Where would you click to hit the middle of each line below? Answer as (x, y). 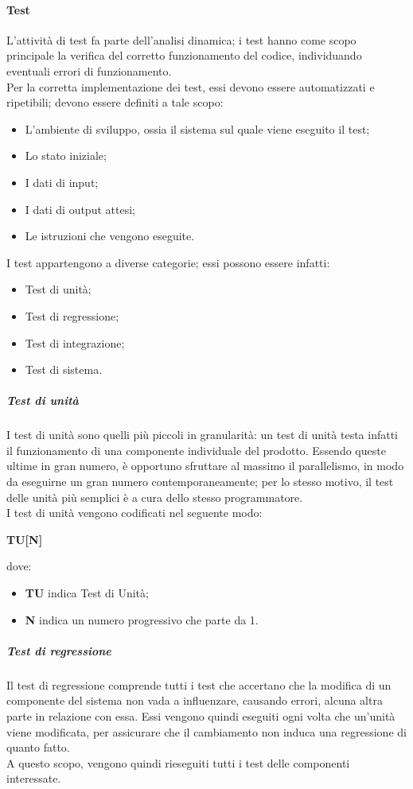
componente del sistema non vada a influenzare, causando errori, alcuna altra (195, 700)
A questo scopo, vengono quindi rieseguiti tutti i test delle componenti (178, 762)
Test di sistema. (64, 369)
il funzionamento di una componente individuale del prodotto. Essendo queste (196, 450)
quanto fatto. (38, 747)
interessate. (34, 778)
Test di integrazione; (75, 342)
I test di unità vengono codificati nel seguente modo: (134, 513)
